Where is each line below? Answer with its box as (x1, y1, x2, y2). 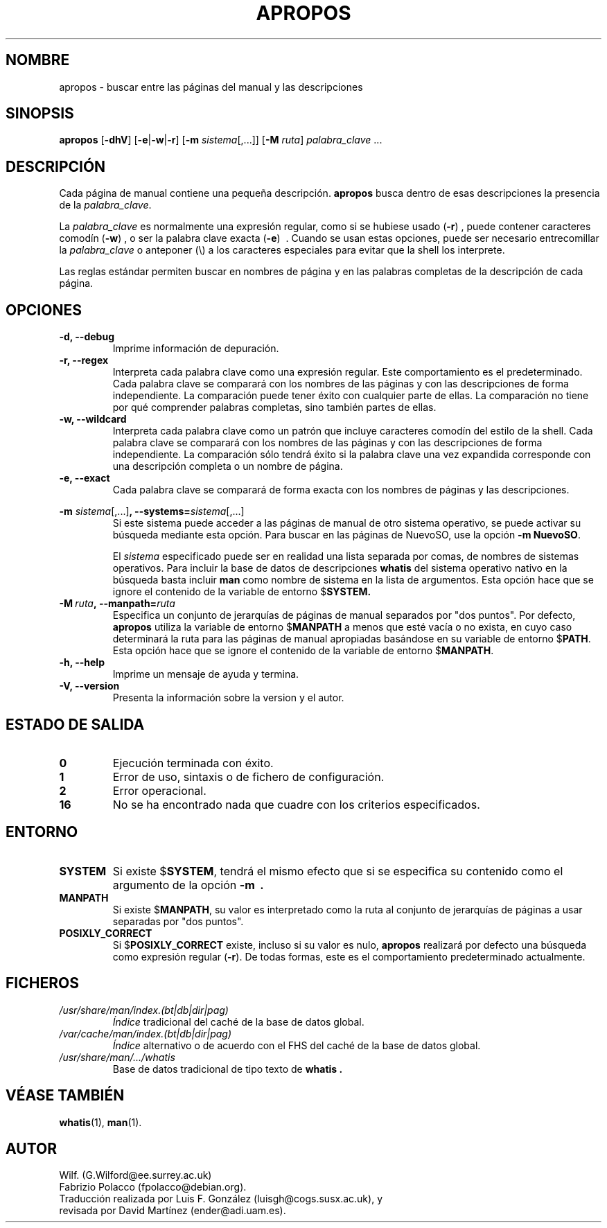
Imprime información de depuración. (112, 342, 279, 355)
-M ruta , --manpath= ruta (59, 597, 175, 610)
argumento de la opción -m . (112, 877, 264, 892)
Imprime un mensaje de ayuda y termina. (112, 668, 299, 681)
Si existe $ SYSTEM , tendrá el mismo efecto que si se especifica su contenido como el (112, 863, 563, 878)
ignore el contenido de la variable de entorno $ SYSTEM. (112, 586, 371, 598)
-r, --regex (59, 354, 109, 367)
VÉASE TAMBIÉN (6, 1087, 125, 1105)
